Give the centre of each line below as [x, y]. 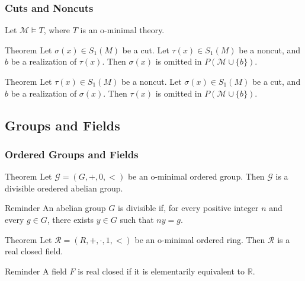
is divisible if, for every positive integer [188, 208]
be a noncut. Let [151, 81]
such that [137, 219]
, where [57, 30]
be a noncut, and [270, 50]
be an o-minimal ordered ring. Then [200, 239]
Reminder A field [36, 271]
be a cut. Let [146, 50]
